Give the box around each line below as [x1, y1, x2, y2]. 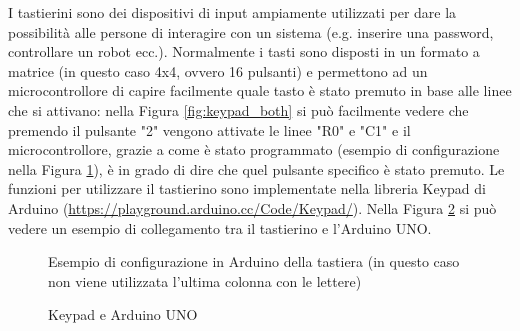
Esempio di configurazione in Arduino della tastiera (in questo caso [48, 251, 460, 272]
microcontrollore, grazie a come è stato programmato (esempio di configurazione [8, 139, 500, 160]
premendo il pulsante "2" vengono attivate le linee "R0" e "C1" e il [8, 119, 411, 140]
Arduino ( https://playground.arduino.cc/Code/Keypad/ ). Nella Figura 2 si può [8, 197, 497, 218]
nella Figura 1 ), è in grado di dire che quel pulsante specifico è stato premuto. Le [8, 158, 505, 179]
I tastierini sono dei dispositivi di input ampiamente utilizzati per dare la [8, 2, 457, 22]
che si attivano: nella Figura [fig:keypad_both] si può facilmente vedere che [8, 99, 469, 120]
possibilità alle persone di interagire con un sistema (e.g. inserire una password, [8, 21, 494, 42]
